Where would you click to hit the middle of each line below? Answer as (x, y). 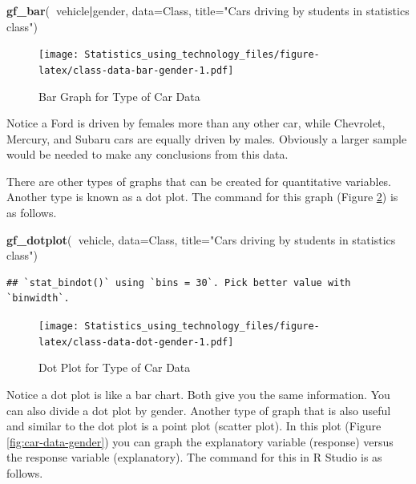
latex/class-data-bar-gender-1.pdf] (136, 70)
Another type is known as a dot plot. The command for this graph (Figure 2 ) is (202, 197)
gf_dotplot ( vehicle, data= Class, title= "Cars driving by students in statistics (201, 239)
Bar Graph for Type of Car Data (119, 96)
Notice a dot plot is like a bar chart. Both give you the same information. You (198, 394)
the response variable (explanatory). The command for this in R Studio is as (194, 457)
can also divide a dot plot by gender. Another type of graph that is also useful (199, 410)
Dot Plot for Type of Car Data (115, 367)
